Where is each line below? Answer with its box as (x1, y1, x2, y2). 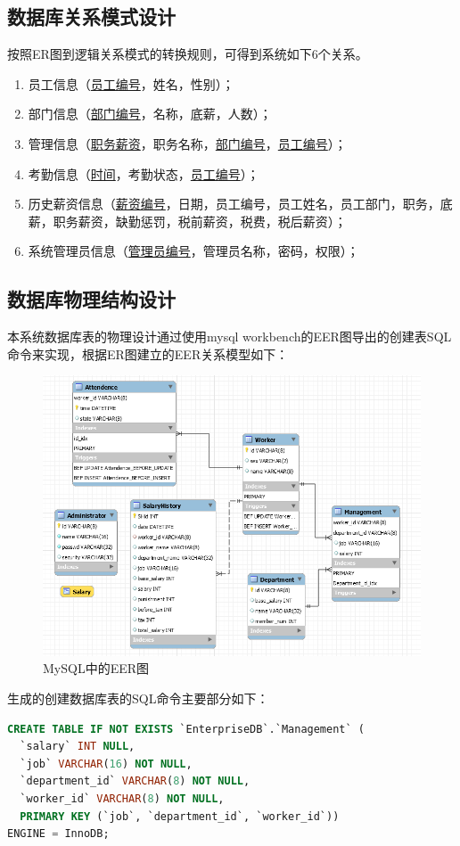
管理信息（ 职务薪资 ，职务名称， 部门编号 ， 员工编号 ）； (28, 134, 347, 152)
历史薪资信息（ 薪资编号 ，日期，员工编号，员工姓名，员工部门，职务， (28, 194, 440, 213)
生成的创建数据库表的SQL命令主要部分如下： (7, 688, 269, 707)
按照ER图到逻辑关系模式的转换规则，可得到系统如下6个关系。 (7, 45, 368, 63)
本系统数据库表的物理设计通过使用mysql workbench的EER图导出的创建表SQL (7, 327, 452, 346)
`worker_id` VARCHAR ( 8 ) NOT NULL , (20, 792, 225, 805)
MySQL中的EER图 (43, 659, 150, 678)
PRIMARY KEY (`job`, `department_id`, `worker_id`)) (20, 809, 340, 823)
